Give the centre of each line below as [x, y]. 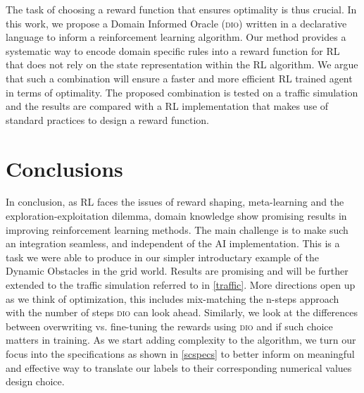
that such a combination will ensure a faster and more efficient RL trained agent [179, 78]
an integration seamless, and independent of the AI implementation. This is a [173, 243]
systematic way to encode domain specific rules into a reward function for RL [173, 50]
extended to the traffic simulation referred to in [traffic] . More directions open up [181, 285]
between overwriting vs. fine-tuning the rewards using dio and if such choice [169, 326]
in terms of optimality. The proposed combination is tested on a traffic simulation [182, 92]
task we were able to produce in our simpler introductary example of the [162, 257]
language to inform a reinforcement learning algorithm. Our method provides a [176, 37]
